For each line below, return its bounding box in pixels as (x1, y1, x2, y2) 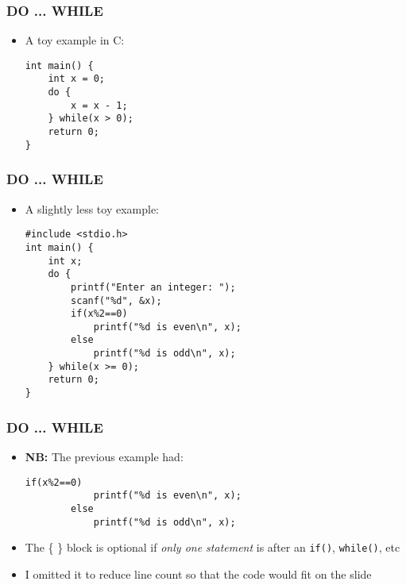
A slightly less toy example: (25, 200, 160, 217)
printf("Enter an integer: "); (71, 281, 236, 293)
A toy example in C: (25, 32, 125, 48)
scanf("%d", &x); (71, 294, 162, 306)
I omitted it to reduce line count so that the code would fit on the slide (25, 565, 372, 582)
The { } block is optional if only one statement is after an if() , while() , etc (25, 539, 400, 556)
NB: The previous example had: (25, 448, 184, 464)
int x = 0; (48, 73, 106, 85)
